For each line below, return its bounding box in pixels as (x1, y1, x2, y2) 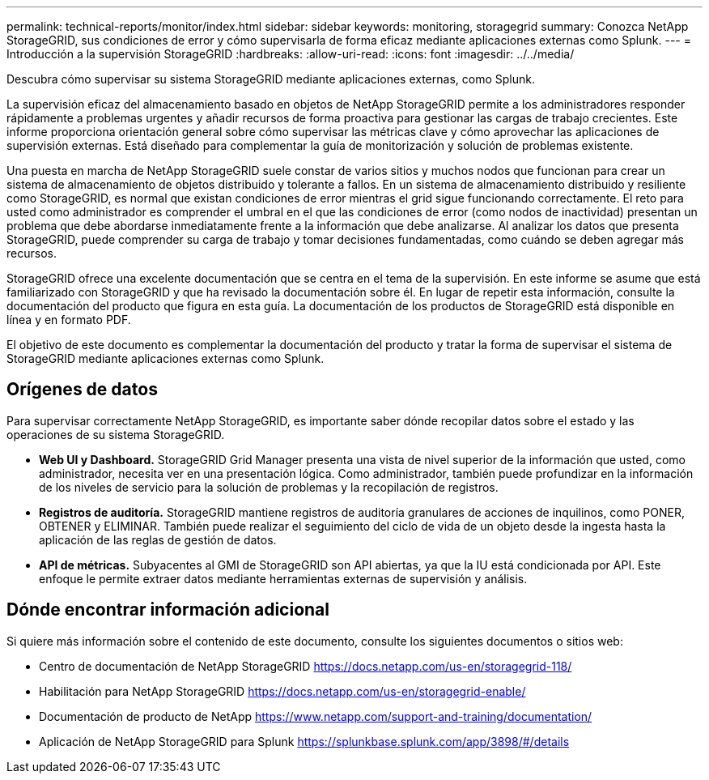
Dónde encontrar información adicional (6, 599, 329, 620)
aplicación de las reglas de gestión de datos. (39, 532, 277, 547)
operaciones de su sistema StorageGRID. (6, 427, 225, 441)
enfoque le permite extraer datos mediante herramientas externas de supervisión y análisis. (39, 571, 528, 586)
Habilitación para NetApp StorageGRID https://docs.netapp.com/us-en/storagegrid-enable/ (39, 684, 526, 698)
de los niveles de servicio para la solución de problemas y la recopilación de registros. (39, 480, 499, 494)
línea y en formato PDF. (6, 313, 131, 326)
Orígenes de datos (6, 379, 158, 400)
